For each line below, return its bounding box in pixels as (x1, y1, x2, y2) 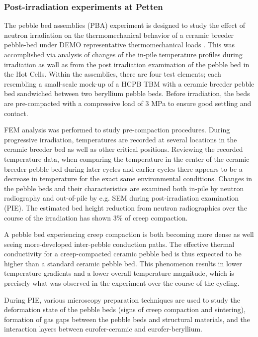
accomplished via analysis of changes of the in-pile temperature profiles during (4, 49, 243, 59)
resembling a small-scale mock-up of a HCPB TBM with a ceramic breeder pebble (4, 78, 255, 89)
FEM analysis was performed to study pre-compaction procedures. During (4, 124, 230, 135)
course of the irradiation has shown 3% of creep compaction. (4, 212, 188, 223)
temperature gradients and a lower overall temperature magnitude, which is (4, 268, 234, 278)
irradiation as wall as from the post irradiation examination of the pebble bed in (4, 59, 250, 69)
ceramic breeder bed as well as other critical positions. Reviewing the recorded (4, 144, 243, 154)
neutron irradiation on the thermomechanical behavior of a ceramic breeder (4, 29, 234, 40)
